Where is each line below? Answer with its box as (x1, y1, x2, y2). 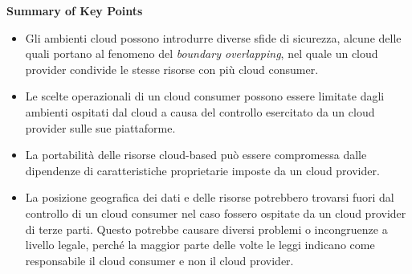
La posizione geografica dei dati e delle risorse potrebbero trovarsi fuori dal (25, 189, 394, 206)
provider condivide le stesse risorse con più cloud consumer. (25, 60, 319, 77)
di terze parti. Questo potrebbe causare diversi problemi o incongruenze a (25, 220, 388, 237)
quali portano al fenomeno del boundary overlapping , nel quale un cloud (25, 45, 378, 62)
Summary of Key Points (6, 2, 143, 18)
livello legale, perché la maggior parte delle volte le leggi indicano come (25, 236, 375, 253)
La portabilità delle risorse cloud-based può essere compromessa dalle (25, 146, 367, 163)
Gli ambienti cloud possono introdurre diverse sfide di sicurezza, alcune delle (25, 29, 402, 46)
